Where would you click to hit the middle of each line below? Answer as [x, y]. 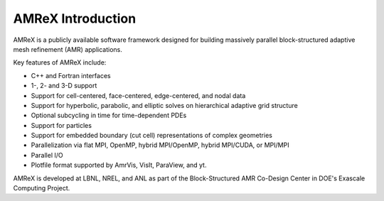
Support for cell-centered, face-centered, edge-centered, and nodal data [138, 95]
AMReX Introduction [75, 18]
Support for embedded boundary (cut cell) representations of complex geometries [152, 136]
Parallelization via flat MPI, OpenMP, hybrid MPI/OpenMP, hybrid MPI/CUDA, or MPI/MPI [160, 145]
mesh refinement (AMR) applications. [68, 49]
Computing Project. [42, 188]
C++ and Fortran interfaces [71, 75]
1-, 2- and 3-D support [64, 86]
